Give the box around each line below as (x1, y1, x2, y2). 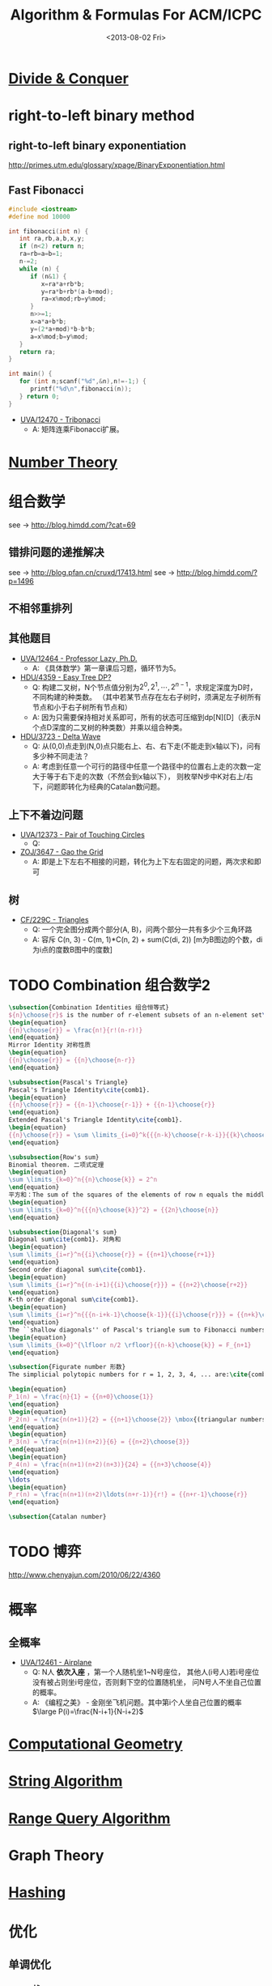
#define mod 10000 (8, 212, 70, 220)
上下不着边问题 (8, 808, 83, 821)
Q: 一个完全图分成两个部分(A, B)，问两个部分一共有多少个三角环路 (32, 925, 253, 935)
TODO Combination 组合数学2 (8, 976, 210, 995)
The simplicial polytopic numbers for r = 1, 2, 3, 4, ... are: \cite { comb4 (8, 1370, 270, 1379)
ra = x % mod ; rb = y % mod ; (40, 295, 107, 303)
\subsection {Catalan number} (8, 1513, 107, 1521)
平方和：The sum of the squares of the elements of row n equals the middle (8, 1191, 269, 1200)
